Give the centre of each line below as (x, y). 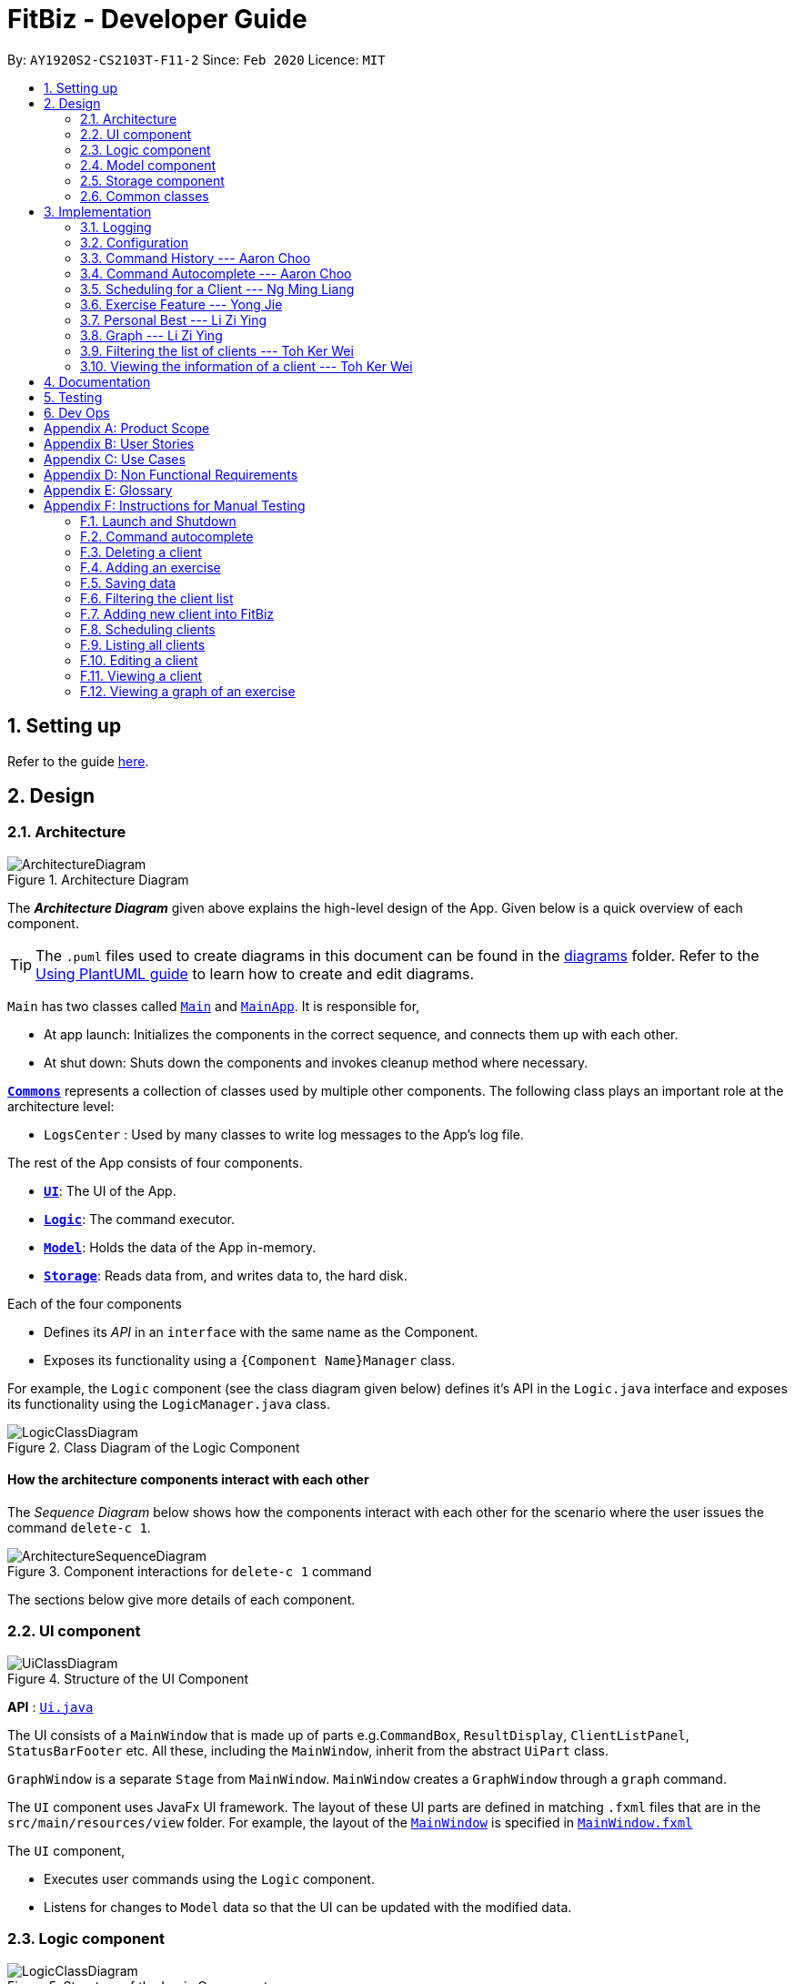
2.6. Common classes (145, 196)
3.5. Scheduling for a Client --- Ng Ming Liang (217, 288)
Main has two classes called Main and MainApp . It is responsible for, (214, 1006)
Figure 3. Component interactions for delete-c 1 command (190, 1572)
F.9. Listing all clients (143, 644)
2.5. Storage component (152, 180)
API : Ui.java (50, 1706)
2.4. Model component (148, 165)
